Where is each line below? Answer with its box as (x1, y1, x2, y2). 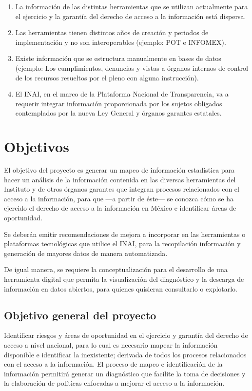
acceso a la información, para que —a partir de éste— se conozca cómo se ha (4, 193, 233, 203)
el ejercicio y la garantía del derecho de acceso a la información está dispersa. (15, 11, 246, 21)
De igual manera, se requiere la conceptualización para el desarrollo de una (4, 264, 228, 274)
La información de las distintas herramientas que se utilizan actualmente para (15, 1, 248, 11)
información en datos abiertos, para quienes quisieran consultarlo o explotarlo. (4, 283, 237, 293)
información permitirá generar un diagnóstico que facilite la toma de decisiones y (4, 368, 246, 378)
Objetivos (4, 137, 69, 156)
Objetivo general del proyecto (4, 307, 156, 322)
